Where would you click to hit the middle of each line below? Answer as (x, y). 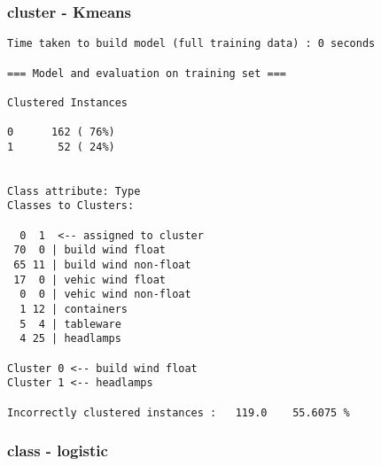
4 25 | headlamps (70, 339)
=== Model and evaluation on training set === (147, 73)
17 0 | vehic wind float (89, 280)
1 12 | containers (74, 310)
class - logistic (58, 450)
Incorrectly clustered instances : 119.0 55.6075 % (179, 412)
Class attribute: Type (74, 191)
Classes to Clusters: (71, 206)
